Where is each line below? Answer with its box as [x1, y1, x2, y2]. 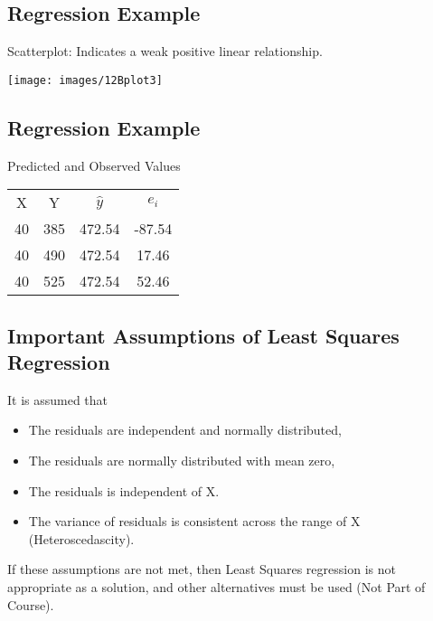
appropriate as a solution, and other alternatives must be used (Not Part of [7, 578, 426, 596]
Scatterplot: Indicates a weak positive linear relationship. [7, 42, 323, 61]
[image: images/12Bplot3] [7, 73, 163, 87]
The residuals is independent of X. [28, 481, 220, 500]
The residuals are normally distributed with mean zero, [28, 451, 335, 470]
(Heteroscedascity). [28, 529, 135, 548]
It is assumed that [7, 390, 108, 409]
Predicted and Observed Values [7, 155, 181, 174]
